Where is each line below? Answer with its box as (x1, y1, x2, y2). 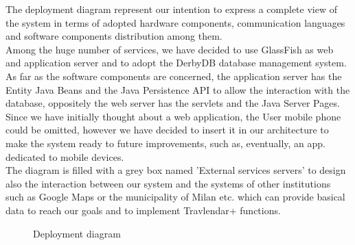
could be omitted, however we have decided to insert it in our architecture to (5, 122, 329, 137)
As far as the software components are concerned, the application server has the (5, 68, 342, 83)
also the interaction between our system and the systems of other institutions (5, 176, 331, 190)
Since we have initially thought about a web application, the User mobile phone (5, 109, 341, 123)
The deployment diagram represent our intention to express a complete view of (5, 2, 337, 16)
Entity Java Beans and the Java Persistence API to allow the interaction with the (5, 82, 350, 96)
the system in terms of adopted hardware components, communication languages (5, 15, 345, 29)
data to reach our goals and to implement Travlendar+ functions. (5, 203, 281, 217)
